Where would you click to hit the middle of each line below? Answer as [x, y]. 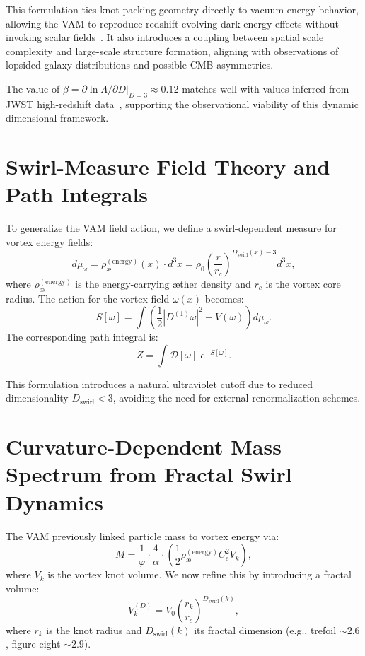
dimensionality [37, 398]
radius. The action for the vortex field [88, 298]
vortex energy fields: [50, 241]
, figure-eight [33, 644]
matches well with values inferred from [266, 88]
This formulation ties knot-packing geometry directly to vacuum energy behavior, [182, 9]
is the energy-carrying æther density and [163, 283]
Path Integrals [77, 194]
